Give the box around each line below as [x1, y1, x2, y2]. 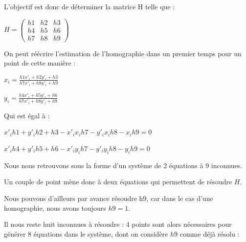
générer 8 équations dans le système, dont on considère [4, 228, 168, 239]
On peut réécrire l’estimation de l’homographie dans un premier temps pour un [4, 48, 242, 58]
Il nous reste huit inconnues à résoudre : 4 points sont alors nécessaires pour [4, 219, 232, 229]
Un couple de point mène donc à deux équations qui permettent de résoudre [4, 176, 232, 187]
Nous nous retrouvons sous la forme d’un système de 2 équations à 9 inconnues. [4, 160, 243, 170]
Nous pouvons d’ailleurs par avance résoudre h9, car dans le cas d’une [4, 193, 213, 203]
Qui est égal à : [4, 110, 50, 120]
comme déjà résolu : [179, 228, 240, 239]
